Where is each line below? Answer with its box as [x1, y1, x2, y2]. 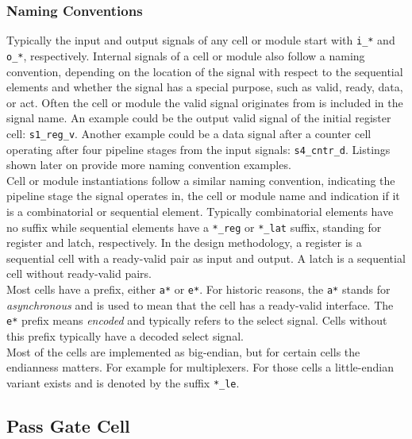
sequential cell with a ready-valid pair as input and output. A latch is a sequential [6, 249, 406, 266]
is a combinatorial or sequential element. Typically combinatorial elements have [6, 203, 394, 219]
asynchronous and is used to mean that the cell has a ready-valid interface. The [6, 296, 394, 313]
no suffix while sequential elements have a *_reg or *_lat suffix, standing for [6, 218, 382, 235]
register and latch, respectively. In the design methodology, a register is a [6, 234, 362, 251]
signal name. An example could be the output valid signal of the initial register [6, 110, 391, 126]
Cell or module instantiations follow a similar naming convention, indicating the [6, 171, 395, 188]
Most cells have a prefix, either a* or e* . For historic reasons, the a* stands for [6, 281, 391, 298]
